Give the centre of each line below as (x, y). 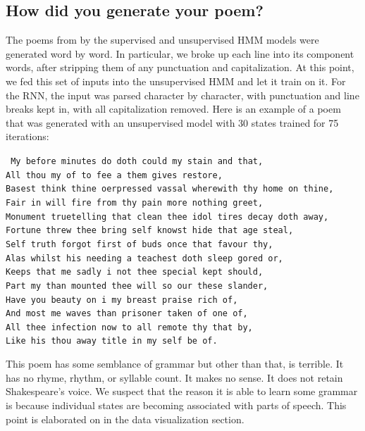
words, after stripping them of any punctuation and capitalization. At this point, (180, 67)
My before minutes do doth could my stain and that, (137, 161)
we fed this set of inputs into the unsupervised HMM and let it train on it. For (176, 81)
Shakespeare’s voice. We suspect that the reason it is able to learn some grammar (182, 391)
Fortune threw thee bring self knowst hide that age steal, (150, 231)
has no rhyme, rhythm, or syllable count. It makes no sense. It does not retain (174, 377)
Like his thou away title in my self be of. (112, 341)
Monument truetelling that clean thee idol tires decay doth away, (167, 217)
